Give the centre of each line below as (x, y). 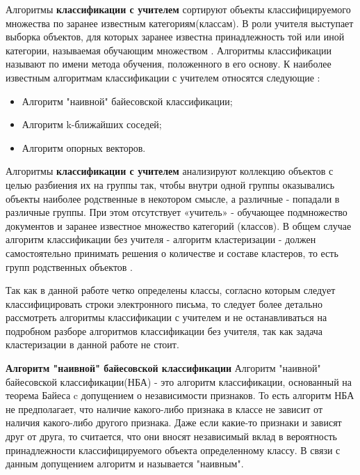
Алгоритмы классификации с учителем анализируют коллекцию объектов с (170, 171)
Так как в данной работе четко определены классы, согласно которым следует (171, 290)
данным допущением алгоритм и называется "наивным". (125, 464)
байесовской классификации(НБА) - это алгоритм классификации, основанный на (179, 381)
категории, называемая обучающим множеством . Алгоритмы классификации (169, 50)
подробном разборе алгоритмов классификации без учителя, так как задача (164, 330)
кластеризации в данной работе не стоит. (92, 344)
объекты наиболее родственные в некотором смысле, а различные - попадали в (173, 198)
